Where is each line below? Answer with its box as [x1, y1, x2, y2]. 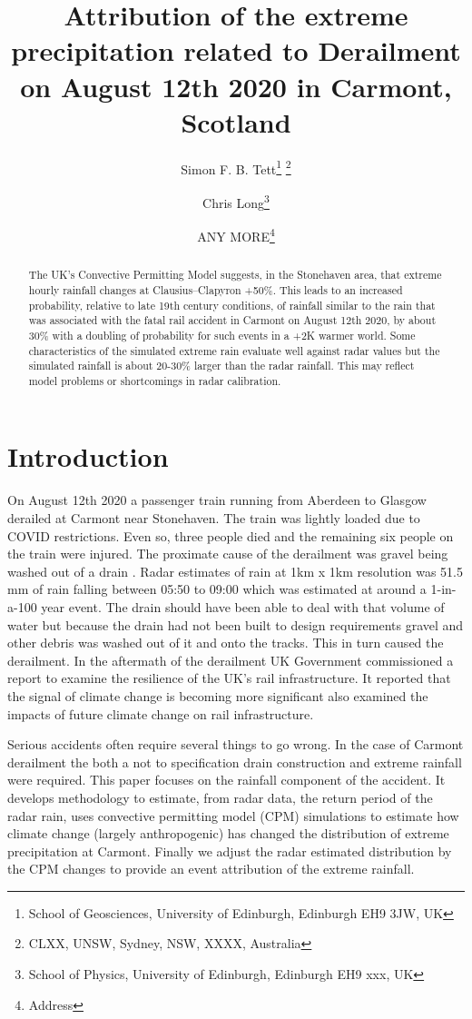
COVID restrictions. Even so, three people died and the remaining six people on [7, 526, 454, 545]
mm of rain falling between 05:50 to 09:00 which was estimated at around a [7, 579, 427, 599]
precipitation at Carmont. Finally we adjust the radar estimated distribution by [7, 841, 452, 860]
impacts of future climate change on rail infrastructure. [7, 704, 314, 723]
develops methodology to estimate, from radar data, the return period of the [7, 787, 433, 806]
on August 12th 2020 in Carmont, [20, 67, 452, 104]
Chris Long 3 [202, 190, 270, 212]
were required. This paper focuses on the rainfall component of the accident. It [7, 770, 446, 789]
